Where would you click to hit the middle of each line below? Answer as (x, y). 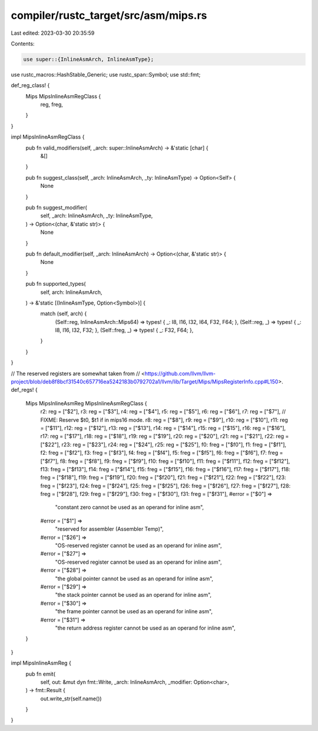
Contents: (23, 44)
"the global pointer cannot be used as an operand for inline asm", (134, 578)
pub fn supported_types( (56, 284)
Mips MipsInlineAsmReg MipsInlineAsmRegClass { (86, 403)
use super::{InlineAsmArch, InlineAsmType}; (89, 59)
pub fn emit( (41, 674)
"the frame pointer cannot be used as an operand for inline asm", (134, 611)
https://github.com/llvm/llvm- (180, 373)
